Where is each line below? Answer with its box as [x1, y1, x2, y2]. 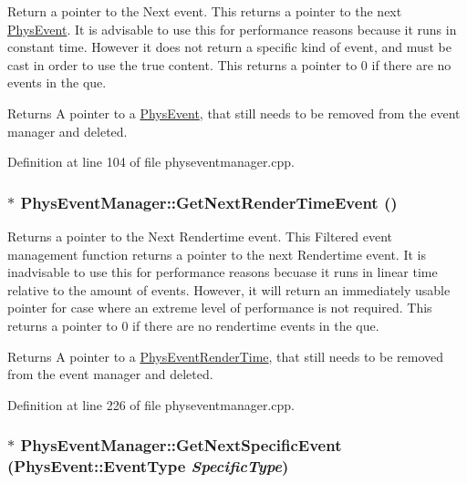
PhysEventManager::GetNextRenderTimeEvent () [20, 190, 398, 213]
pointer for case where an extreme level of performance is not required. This [7, 298, 432, 317]
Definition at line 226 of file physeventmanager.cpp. [7, 395, 295, 414]
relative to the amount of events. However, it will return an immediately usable [7, 280, 451, 299]
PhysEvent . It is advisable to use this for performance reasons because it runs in [7, 19, 457, 38]
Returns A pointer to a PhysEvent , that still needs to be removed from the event [7, 103, 461, 122]
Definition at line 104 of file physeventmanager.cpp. [7, 152, 295, 171]
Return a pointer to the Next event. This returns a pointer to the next [7, 2, 402, 20]
